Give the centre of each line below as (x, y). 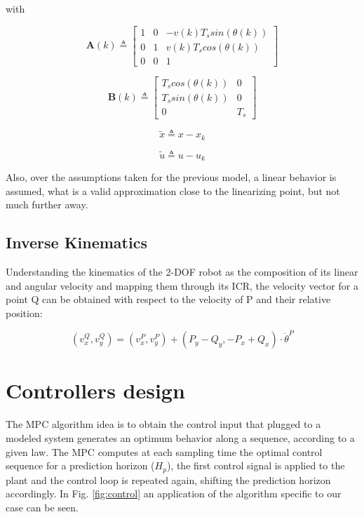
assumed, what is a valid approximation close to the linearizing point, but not (173, 190)
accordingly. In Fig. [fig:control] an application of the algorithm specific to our (174, 493)
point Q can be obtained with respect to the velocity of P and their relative (168, 299)
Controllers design (95, 390)
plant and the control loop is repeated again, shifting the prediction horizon (168, 479)
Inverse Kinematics (76, 242)
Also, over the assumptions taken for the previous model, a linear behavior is (171, 177)
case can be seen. (42, 507)
